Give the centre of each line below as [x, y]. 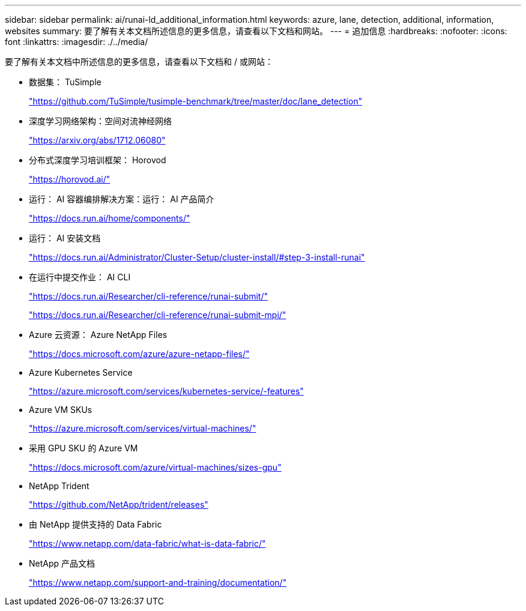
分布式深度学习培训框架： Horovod [98, 160]
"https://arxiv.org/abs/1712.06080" [97, 140]
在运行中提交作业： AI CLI [80, 277]
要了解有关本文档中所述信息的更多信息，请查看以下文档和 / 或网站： [139, 62]
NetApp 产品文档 [62, 563]
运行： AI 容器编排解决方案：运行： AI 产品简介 [122, 199]
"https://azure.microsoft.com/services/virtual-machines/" [143, 428]
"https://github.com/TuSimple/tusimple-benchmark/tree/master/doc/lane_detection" [196, 101]
